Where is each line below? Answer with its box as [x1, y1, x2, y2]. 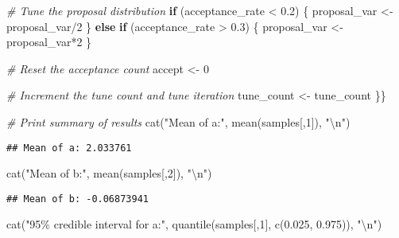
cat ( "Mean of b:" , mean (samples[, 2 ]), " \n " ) [6, 165, 212, 181]
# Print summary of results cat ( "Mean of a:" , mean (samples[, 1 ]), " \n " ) [6, 113, 351, 130]
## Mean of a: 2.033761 [6, 142, 132, 154]
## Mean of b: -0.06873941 [6, 193, 149, 205]
